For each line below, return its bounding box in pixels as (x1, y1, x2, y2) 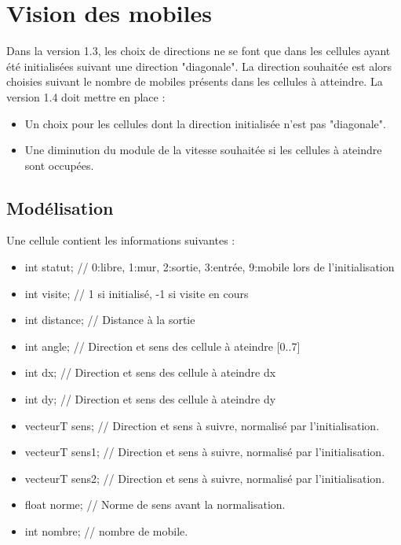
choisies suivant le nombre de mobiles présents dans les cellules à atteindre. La (6, 73, 383, 90)
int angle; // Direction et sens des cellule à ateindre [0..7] (24, 337, 301, 354)
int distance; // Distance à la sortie (24, 311, 195, 328)
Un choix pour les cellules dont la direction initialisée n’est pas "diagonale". (24, 115, 386, 131)
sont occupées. (24, 157, 94, 173)
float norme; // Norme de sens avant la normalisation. (24, 496, 286, 513)
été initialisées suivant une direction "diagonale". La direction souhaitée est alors (6, 57, 392, 74)
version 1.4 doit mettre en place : (6, 88, 166, 105)
